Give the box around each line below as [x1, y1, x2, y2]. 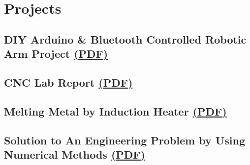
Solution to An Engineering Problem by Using [4, 132, 245, 147]
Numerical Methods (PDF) [4, 146, 145, 162]
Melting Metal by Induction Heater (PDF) [4, 103, 227, 118]
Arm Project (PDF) [4, 46, 108, 61]
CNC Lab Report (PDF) [4, 74, 133, 90]
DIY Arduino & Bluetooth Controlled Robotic [4, 31, 247, 47]
